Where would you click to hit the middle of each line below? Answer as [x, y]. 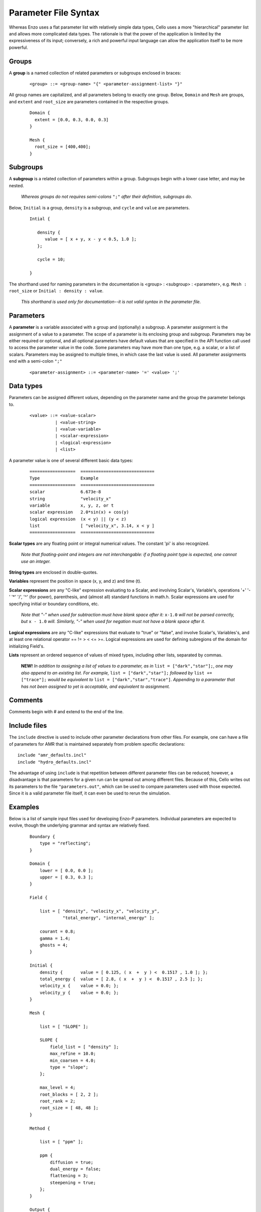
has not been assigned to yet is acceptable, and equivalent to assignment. [95, 686]
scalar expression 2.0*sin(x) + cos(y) [79, 512]
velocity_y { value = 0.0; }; [79, 992]
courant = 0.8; [58, 932]
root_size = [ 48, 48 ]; [69, 1108]
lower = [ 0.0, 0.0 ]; [66, 870]
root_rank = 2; [58, 1101]
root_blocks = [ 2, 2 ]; [69, 1094]
